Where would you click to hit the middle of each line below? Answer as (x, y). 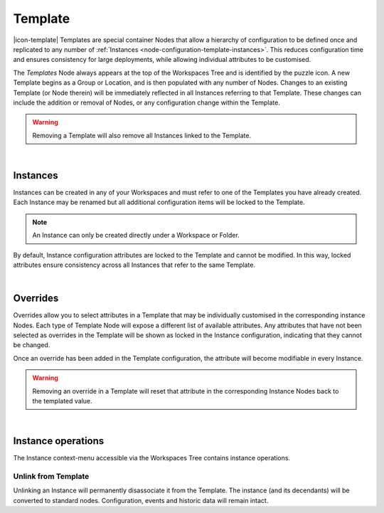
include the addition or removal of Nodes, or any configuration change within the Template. (146, 102)
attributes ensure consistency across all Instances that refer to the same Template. (134, 265)
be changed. (32, 345)
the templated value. (62, 401)
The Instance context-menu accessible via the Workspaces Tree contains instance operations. (152, 458)
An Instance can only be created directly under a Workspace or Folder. (136, 236)
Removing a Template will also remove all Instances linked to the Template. (142, 135)
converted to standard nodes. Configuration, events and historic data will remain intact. (141, 500)
